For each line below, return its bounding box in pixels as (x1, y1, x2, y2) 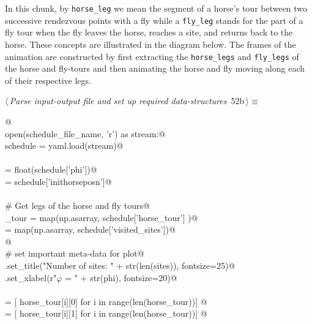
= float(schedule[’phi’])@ (5, 163, 97, 176)
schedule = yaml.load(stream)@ (5, 139, 124, 152)
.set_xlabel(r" (5, 271, 57, 284)
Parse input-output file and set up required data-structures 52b (9, 94, 245, 107)
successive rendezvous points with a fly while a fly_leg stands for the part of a (5, 13, 303, 26)
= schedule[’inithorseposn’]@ (5, 175, 112, 187)
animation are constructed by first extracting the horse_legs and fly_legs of (5, 50, 299, 62)
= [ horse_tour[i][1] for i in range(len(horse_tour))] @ (5, 307, 207, 320)
